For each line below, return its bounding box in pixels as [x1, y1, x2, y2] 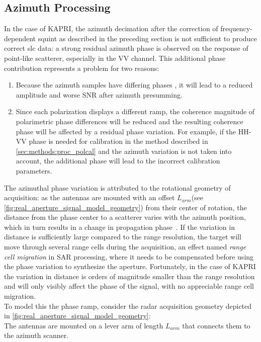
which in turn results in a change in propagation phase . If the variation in [4, 221, 235, 232]
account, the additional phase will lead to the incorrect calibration [16, 155, 220, 166]
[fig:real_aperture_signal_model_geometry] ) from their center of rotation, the [4, 202, 247, 212]
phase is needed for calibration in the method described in [29, 136, 208, 146]
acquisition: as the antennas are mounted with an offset [4, 192, 175, 203]
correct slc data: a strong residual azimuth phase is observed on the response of [4, 43, 248, 53]
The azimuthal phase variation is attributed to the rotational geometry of [4, 182, 231, 193]
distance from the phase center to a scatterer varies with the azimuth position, [4, 212, 246, 222]
